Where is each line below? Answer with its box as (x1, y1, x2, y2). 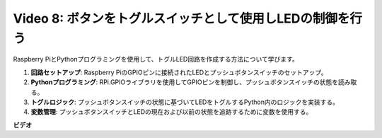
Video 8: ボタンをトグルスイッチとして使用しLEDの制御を (13, 11, 350, 26)
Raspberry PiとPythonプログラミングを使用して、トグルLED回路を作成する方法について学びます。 (13, 55, 299, 64)
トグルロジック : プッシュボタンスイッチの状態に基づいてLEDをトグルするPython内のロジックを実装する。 (30, 98, 340, 106)
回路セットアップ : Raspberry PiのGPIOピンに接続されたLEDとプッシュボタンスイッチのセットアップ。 (30, 68, 328, 76)
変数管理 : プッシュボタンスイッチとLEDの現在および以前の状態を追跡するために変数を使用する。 (30, 108, 313, 116)
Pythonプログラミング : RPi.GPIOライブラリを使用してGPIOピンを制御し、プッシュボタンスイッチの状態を (30, 78, 339, 86)
